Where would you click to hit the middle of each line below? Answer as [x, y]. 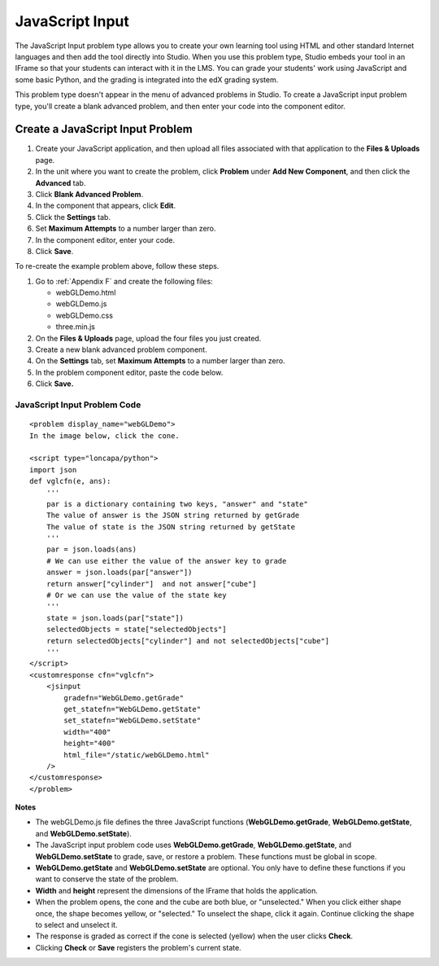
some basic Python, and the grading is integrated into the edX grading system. [147, 79]
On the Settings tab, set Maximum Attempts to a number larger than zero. [160, 361]
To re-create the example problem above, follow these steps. [117, 266]
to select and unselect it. [76, 924]
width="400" [87, 732]
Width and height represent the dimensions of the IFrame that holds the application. [177, 890]
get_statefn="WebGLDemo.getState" [133, 709]
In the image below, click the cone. [105, 435]
